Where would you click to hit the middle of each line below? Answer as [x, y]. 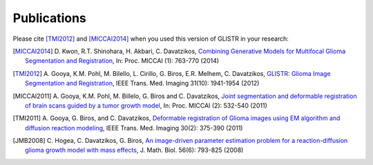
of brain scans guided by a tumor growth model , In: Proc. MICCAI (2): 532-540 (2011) [146, 105]
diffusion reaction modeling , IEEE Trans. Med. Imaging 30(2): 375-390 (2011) [134, 128]
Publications [49, 18]
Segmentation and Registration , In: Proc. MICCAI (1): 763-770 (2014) [122, 61]
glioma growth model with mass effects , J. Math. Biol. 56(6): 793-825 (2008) [134, 150]
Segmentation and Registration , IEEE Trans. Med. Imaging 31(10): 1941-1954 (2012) [142, 84]
